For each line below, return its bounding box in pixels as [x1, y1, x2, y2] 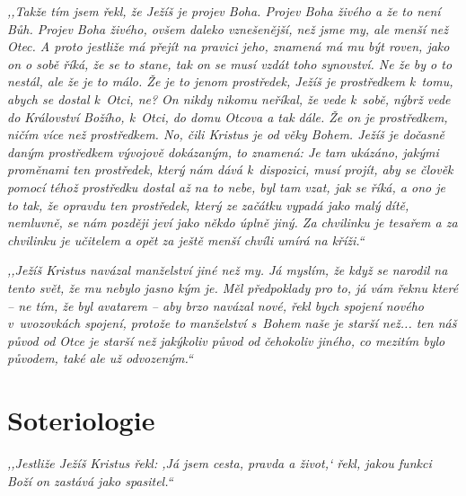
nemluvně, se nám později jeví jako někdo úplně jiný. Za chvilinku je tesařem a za [7, 213, 458, 232]
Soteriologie [7, 402, 155, 438]
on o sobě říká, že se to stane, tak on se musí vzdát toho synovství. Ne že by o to [7, 54, 453, 73]
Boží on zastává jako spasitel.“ [7, 471, 173, 490]
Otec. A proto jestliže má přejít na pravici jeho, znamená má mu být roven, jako [7, 37, 450, 56]
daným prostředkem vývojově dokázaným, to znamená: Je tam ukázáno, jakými [7, 142, 439, 161]
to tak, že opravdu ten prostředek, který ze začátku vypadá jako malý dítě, [7, 195, 409, 214]
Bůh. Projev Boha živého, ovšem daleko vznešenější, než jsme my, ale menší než [7, 19, 449, 38]
